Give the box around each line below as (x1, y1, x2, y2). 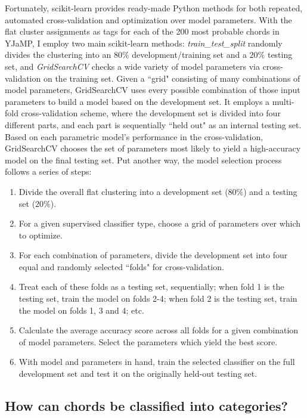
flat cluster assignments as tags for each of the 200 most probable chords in (5, 25, 280, 38)
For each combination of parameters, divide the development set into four (18, 249, 288, 261)
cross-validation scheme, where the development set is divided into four (21, 107, 281, 119)
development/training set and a (132, 48, 247, 61)
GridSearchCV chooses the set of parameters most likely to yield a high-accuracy (5, 142, 301, 154)
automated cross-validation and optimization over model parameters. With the (5, 13, 292, 26)
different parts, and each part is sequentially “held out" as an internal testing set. (5, 118, 302, 131)
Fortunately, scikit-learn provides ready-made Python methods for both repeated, (5, 2, 303, 14)
